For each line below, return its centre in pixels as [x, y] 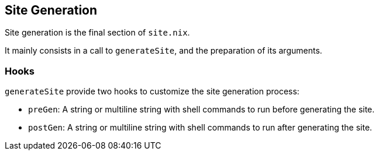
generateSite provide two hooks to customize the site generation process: [152, 91]
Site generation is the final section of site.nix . [97, 33]
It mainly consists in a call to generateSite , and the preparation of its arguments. [163, 51]
